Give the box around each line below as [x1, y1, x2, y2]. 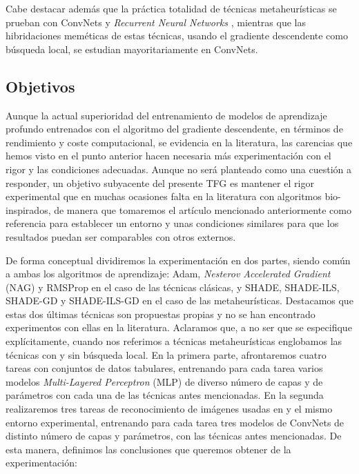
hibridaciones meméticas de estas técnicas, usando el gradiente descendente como [6, 28, 348, 43]
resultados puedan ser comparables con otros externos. [6, 229, 236, 244]
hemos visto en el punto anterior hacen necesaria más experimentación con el [6, 148, 331, 163]
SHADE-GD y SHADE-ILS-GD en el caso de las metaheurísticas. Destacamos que [6, 293, 353, 308]
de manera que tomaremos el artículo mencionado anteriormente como [54, 202, 351, 217]
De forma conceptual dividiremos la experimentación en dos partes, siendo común [6, 253, 351, 267]
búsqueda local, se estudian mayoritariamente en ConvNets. [6, 41, 258, 56]
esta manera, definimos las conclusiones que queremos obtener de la [6, 442, 291, 456]
